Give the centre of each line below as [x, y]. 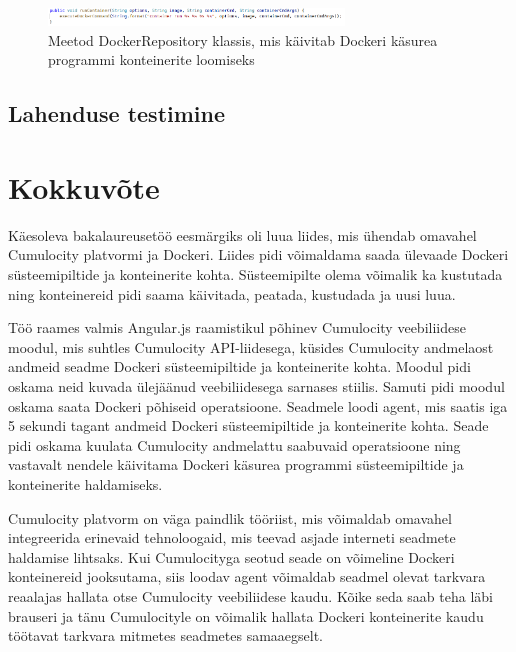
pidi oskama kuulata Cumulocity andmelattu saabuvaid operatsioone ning [234, 444]
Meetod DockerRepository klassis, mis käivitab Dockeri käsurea [243, 39]
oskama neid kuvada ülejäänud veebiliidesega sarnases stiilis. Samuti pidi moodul [256, 386]
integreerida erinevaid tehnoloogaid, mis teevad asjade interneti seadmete [232, 537]
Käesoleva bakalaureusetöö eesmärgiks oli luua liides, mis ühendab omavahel [242, 234]
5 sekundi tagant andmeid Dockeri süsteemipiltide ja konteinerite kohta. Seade [248, 425]
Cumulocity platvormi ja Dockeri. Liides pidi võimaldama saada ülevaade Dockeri [258, 254]
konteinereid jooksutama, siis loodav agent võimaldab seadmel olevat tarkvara [247, 576]
